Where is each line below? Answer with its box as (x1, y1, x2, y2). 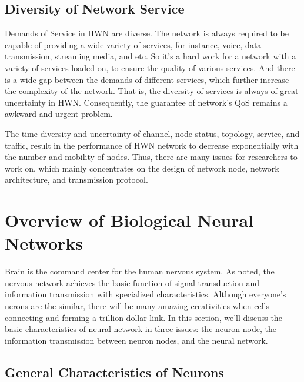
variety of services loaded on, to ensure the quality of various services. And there (5, 61, 295, 73)
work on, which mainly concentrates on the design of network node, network (5, 162, 279, 174)
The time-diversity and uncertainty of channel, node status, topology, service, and (5, 127, 300, 139)
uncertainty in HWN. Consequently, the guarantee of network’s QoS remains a (5, 96, 288, 108)
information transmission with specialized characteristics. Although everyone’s (5, 288, 286, 300)
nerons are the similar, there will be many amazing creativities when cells (5, 300, 270, 312)
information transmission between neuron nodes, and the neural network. (5, 334, 268, 346)
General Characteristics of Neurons (5, 363, 224, 381)
